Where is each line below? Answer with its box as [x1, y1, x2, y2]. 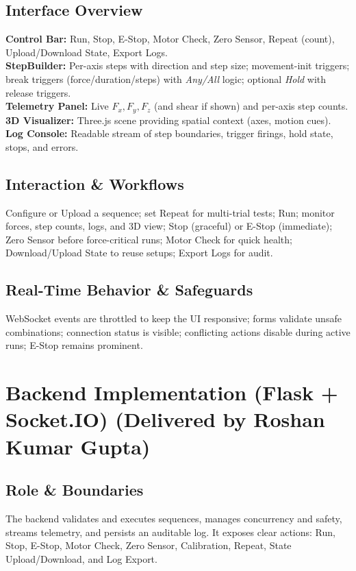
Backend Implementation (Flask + [5, 378, 338, 406]
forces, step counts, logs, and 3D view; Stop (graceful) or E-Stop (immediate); [5, 219, 333, 233]
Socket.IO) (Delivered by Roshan [5, 405, 325, 433]
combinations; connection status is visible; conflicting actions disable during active [5, 324, 351, 339]
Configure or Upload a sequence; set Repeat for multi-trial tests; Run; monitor [5, 205, 335, 219]
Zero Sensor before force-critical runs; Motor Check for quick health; [5, 232, 292, 246]
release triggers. [5, 85, 71, 99]
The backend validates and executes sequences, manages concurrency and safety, [5, 511, 342, 525]
